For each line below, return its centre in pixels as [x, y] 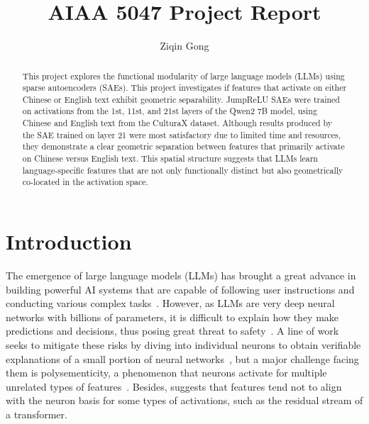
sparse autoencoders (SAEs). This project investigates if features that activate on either [184, 88]
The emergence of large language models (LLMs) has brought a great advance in [181, 275]
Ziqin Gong [184, 46]
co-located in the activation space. [85, 182]
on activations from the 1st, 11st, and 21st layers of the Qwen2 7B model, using [170, 111]
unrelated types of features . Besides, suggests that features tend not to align [174, 386]
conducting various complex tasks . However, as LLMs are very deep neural [170, 303]
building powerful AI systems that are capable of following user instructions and [180, 289]
